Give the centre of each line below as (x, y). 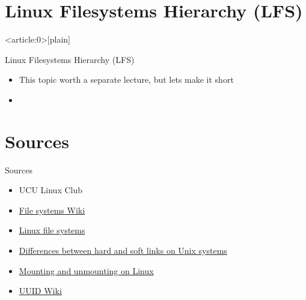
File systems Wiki (52, 210)
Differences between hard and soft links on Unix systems (123, 250)
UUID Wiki (40, 291)
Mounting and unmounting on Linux (86, 270)
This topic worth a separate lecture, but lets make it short (126, 79)
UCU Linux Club (51, 190)
